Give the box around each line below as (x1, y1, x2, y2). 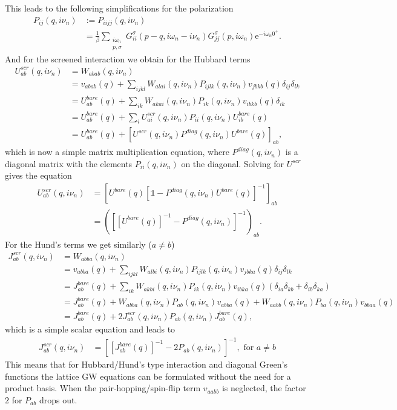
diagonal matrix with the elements (5, 157, 133, 170)
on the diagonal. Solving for (181, 157, 284, 170)
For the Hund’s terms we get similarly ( (5, 237, 152, 250)
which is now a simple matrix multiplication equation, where (5, 145, 229, 158)
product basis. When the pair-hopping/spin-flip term (5, 382, 201, 394)
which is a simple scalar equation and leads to (5, 323, 176, 335)
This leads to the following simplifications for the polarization (5, 2, 234, 14)
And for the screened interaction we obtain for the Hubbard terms (5, 52, 251, 65)
